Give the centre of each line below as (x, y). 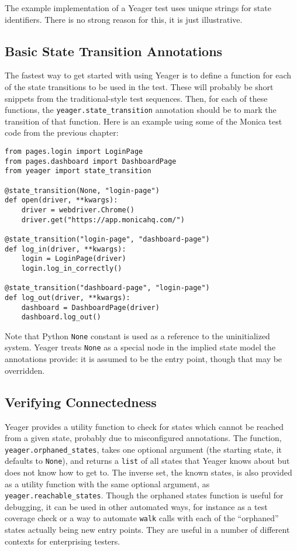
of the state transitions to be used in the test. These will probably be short (139, 86)
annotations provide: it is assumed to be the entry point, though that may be (144, 359)
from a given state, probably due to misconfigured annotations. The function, (143, 438)
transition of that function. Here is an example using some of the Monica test (144, 121)
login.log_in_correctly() (72, 268)
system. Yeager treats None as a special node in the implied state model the (140, 347)
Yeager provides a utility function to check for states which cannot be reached (144, 426)
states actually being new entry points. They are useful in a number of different (147, 530)
